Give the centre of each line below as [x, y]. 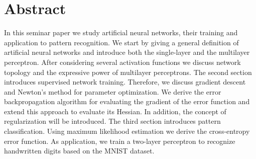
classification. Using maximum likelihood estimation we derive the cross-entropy [127, 131]
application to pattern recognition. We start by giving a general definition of [121, 42]
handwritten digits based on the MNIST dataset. [79, 151]
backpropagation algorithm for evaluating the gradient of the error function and [127, 101]
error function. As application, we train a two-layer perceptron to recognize [120, 141]
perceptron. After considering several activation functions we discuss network [122, 62]
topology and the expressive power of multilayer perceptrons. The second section [128, 72]
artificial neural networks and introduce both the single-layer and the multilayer [127, 52]
